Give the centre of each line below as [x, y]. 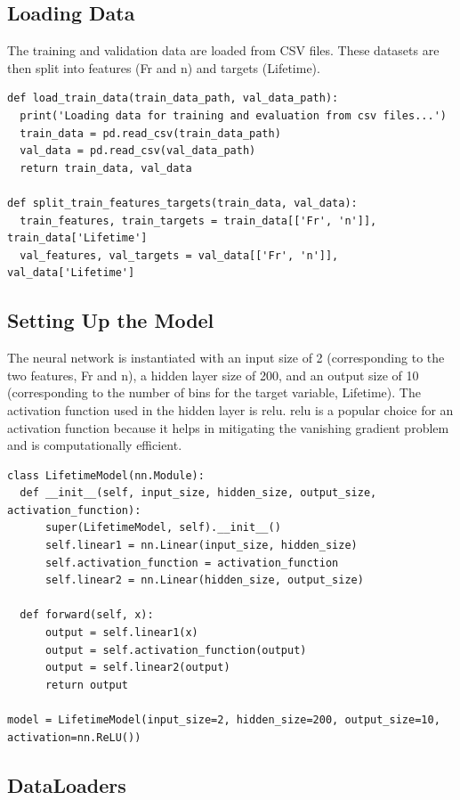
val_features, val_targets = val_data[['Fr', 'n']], [179, 255]
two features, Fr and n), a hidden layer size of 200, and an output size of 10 [213, 375]
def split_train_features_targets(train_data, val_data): [182, 203]
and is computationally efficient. [95, 445]
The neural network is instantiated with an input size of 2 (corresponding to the [226, 358]
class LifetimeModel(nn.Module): [106, 475]
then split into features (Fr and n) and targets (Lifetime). [164, 67]
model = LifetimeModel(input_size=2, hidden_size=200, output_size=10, [224, 720]
